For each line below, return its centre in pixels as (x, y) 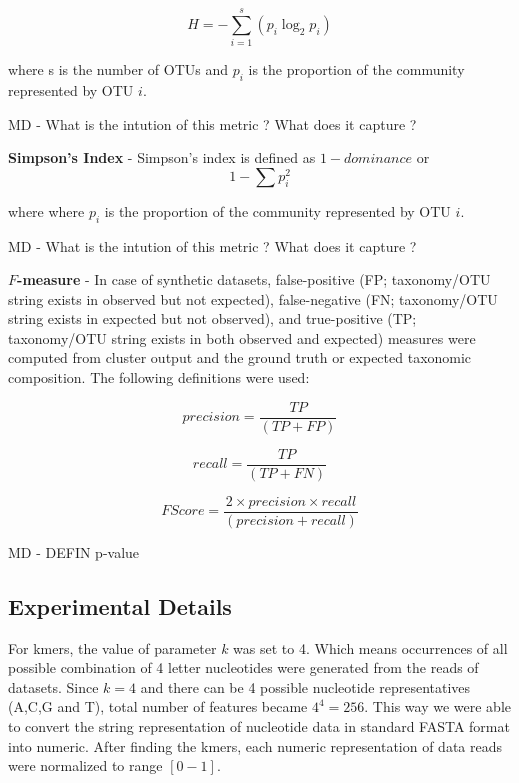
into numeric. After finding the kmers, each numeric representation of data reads (255, 745)
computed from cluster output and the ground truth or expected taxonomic (240, 357)
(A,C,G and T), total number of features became (158, 706)
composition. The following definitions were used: (159, 377)
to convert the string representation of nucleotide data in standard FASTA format (259, 726)
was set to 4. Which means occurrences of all (370, 647)
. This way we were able (437, 706)
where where (46, 210)
